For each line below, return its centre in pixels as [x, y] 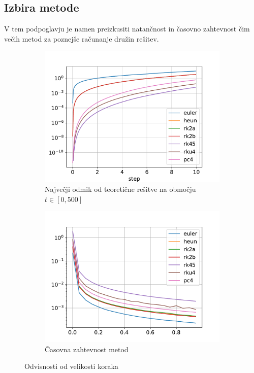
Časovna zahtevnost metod [87, 349]
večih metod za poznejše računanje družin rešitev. [82, 38]
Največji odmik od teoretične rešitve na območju [120, 189]
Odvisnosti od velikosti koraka [72, 366]
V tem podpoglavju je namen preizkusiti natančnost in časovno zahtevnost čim [127, 29]
